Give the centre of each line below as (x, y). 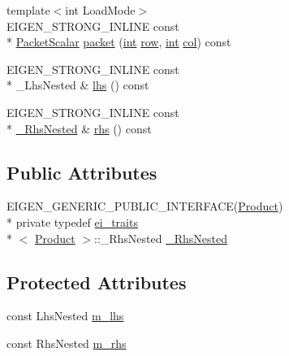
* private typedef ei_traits (72, 221)
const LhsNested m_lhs (65, 316)
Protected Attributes (97, 282)
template (28, 10)
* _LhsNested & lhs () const (78, 85)
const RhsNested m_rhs (67, 343)
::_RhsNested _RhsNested (161, 238)
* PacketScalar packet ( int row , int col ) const (119, 42)
